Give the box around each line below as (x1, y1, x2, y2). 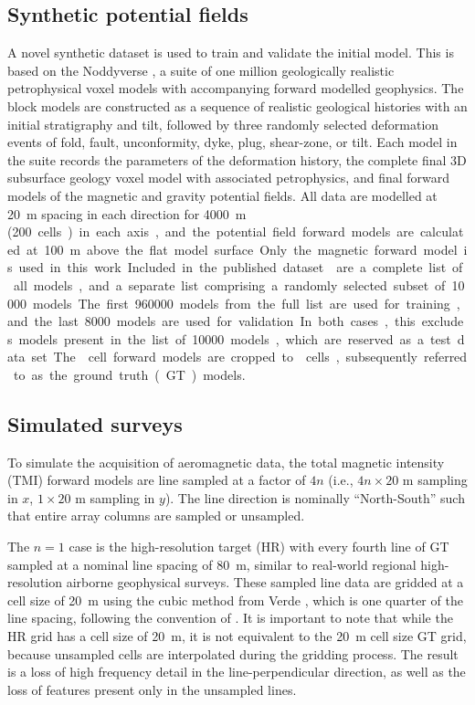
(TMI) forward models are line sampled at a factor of (7, 470, 306, 489)
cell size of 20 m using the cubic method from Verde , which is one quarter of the (7, 590, 463, 609)
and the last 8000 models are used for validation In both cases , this (7, 311, 416, 331)
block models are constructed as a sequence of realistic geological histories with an (7, 96, 468, 115)
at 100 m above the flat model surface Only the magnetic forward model (26, 239, 458, 258)
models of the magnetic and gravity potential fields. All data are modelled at (7, 185, 438, 205)
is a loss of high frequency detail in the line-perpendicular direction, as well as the (7, 662, 466, 681)
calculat (419, 222, 464, 241)
